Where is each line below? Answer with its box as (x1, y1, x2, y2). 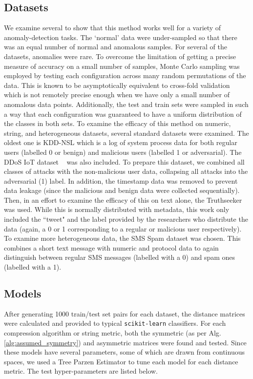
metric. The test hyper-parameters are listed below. (4, 366, 158, 376)
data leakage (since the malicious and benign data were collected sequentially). (4, 185, 240, 195)
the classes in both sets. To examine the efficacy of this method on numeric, (4, 118, 231, 128)
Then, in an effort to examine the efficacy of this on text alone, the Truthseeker (4, 194, 242, 205)
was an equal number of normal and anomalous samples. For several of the (4, 42, 227, 52)
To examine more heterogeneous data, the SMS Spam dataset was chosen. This (4, 233, 241, 243)
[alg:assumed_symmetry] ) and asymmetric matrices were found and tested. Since (4, 337, 247, 347)
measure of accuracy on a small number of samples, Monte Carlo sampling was (4, 61, 240, 71)
